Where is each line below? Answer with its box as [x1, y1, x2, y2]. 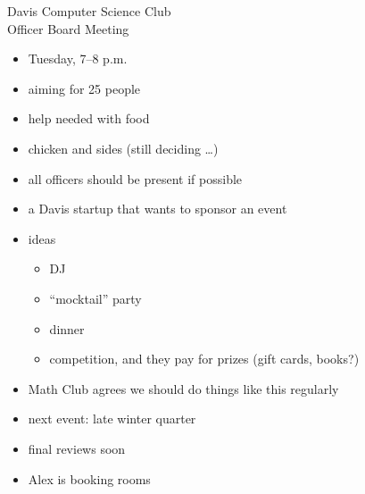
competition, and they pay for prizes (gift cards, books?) [49, 349, 360, 368]
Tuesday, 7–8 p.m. [28, 49, 128, 68]
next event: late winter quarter [28, 409, 196, 428]
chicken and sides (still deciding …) [28, 138, 219, 157]
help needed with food [28, 109, 150, 128]
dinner [49, 319, 85, 338]
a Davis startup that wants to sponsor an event [28, 199, 287, 218]
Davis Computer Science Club [7, 2, 171, 20]
